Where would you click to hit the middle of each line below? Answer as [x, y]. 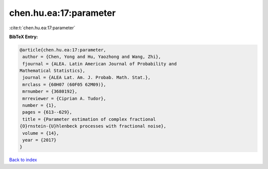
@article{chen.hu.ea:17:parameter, [63, 50]
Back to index [23, 160]
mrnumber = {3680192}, [50, 91]
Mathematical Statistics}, [52, 71]
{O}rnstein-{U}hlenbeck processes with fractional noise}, [93, 126]
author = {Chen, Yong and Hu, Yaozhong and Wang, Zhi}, [92, 57]
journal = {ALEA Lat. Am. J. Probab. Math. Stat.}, [87, 78]
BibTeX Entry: [24, 37]
